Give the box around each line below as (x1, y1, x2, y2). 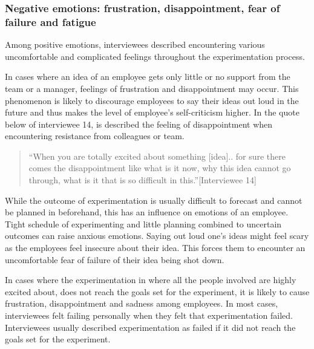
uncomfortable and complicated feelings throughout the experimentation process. (5, 50, 305, 62)
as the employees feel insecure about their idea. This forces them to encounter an (5, 241, 306, 254)
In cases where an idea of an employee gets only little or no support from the (5, 70, 290, 83)
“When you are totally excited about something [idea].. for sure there (28, 149, 286, 162)
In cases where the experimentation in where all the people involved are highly (5, 273, 296, 286)
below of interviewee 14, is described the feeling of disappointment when (5, 117, 273, 130)
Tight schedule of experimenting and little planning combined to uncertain (5, 217, 282, 230)
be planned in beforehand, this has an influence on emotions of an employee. (5, 206, 289, 218)
